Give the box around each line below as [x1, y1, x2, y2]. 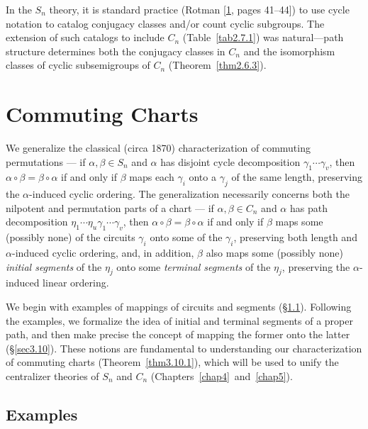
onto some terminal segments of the [116, 259, 271, 274]
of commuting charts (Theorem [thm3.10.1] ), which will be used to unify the [6, 355, 339, 369]
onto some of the [150, 230, 223, 245]
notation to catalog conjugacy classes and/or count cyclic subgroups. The [6, 16, 325, 30]
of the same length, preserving [231, 169, 362, 184]
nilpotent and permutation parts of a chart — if [6, 200, 214, 215]
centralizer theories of [6, 369, 99, 384]
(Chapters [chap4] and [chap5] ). [150, 369, 293, 384]
